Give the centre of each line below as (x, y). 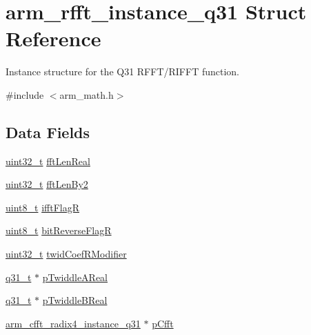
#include (25, 94)
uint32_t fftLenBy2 (47, 184)
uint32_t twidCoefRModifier (66, 254)
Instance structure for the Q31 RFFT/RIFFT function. (123, 71)
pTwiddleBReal (75, 300)
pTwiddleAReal (75, 277)
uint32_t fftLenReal (48, 161)
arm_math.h (87, 94)
